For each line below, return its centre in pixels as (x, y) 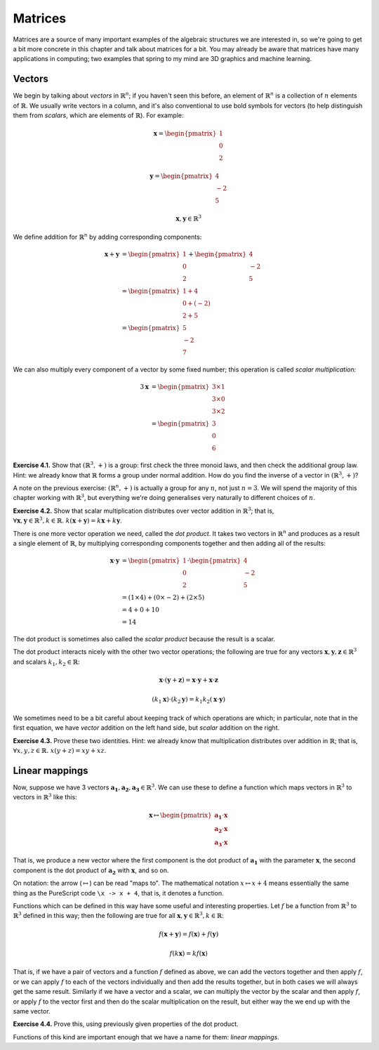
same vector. (32, 1011)
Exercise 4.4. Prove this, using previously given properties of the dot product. (126, 1024)
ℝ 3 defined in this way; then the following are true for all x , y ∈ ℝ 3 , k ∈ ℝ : (119, 915)
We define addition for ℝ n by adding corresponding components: (107, 237)
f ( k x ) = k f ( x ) (189, 954)
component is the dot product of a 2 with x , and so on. (91, 871)
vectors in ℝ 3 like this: (45, 797)
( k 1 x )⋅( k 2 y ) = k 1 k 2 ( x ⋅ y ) (189, 700)
